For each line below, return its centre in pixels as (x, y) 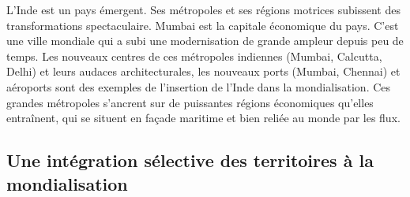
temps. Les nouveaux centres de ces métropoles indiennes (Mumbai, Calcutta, (194, 56)
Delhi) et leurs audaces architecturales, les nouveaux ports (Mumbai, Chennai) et (203, 71)
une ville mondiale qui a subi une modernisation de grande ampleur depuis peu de (205, 41)
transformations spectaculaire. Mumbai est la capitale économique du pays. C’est (203, 25)
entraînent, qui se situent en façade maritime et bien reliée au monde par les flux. (203, 118)
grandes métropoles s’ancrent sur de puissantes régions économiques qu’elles (190, 102)
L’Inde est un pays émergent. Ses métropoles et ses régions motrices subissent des (203, 9)
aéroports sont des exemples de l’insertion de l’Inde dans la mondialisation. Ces (199, 86)
